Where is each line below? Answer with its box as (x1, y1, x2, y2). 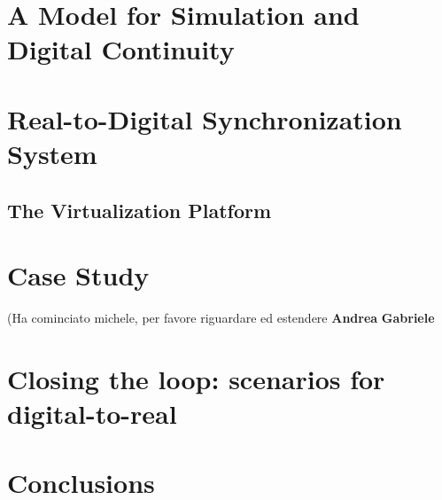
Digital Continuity (7, 31, 235, 67)
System (7, 135, 97, 171)
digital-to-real (7, 395, 177, 431)
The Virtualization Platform (7, 196, 272, 223)
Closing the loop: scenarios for (7, 360, 385, 396)
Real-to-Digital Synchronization (7, 100, 402, 137)
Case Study (7, 257, 150, 293)
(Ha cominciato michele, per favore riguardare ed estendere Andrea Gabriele (7, 309, 435, 327)
